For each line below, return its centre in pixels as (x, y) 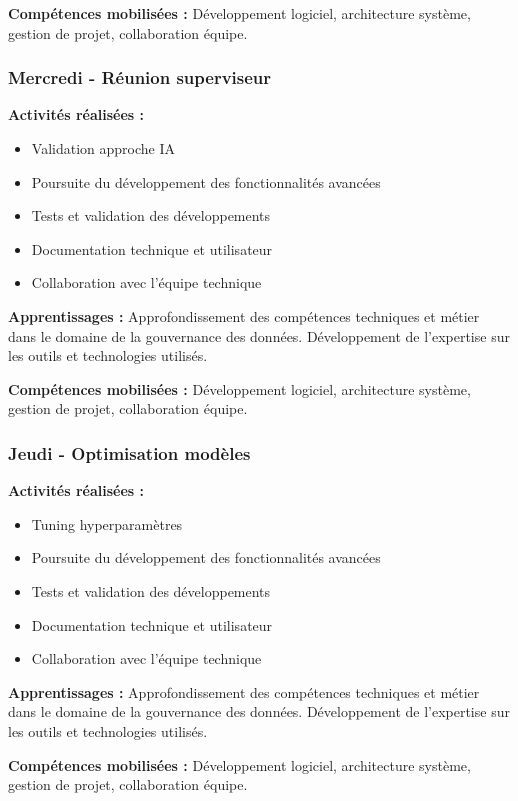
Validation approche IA (103, 148)
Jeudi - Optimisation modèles (129, 452)
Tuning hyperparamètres (107, 523)
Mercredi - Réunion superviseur (140, 77)
